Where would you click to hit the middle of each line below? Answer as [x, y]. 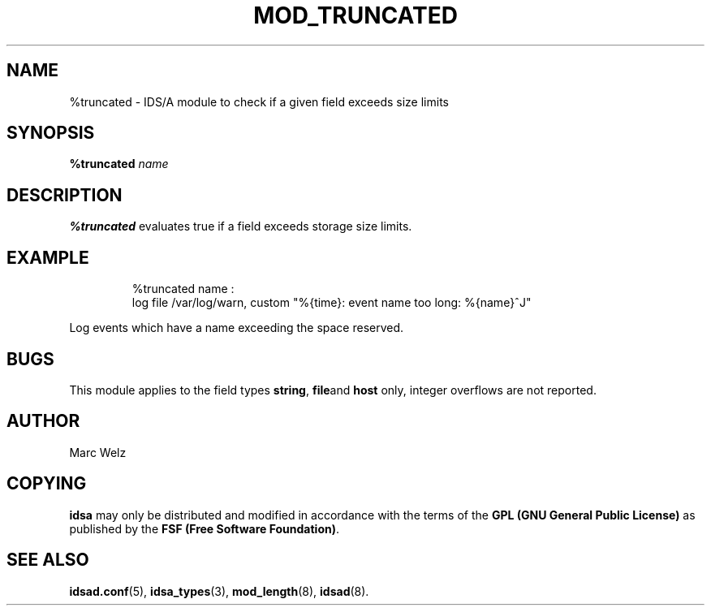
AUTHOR [43, 421]
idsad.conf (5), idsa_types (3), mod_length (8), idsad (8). [219, 591]
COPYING [47, 484]
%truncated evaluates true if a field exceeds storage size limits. [241, 226]
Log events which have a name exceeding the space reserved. [237, 328]
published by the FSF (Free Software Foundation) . [205, 528]
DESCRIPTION [65, 195]
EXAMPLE [48, 257]
